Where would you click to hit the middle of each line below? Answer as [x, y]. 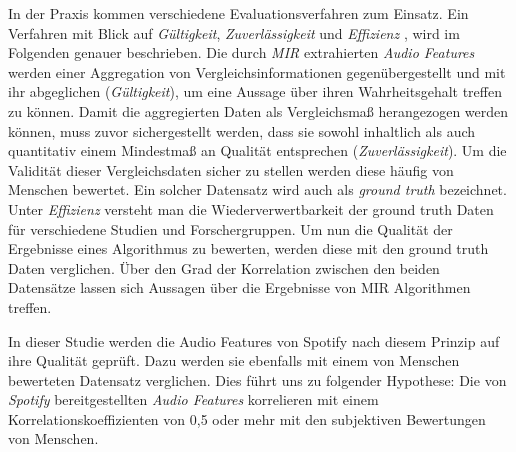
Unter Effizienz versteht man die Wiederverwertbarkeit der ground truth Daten [251, 208]
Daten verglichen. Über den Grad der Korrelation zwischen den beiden [224, 267]
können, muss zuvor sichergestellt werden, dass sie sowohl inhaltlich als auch [242, 130]
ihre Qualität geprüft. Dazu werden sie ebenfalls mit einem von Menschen [234, 360]
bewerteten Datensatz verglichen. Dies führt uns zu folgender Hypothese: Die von [257, 379]
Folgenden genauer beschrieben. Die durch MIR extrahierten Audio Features [241, 52]
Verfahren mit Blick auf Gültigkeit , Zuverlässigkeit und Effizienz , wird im [234, 32]
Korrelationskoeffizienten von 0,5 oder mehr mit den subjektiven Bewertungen [247, 418]
